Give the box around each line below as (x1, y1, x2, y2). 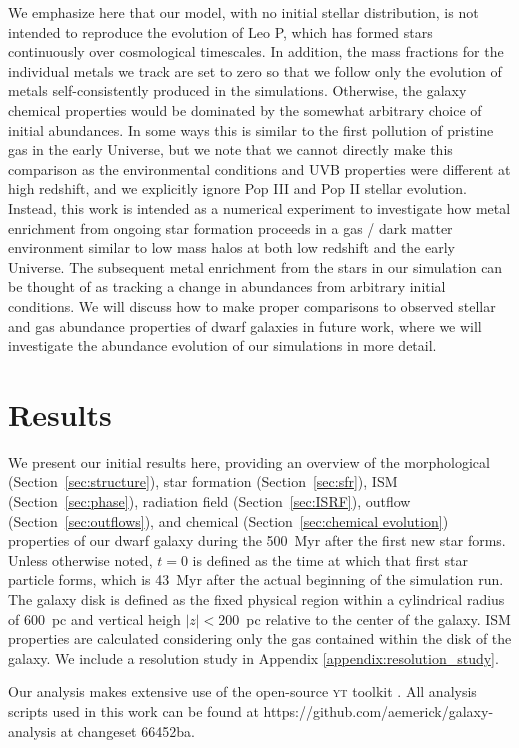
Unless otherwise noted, (8, 549, 153, 570)
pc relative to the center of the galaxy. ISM (246, 608, 511, 629)
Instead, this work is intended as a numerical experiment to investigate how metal (8, 197, 511, 218)
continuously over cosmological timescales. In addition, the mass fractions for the (8, 41, 504, 62)
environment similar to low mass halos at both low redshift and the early (8, 237, 455, 258)
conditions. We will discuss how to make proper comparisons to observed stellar (8, 295, 496, 316)
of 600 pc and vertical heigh (8, 608, 181, 629)
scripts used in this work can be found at (8, 700, 259, 721)
